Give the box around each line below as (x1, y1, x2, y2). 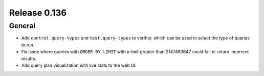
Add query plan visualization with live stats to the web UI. (21, 62, 137, 68)
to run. (21, 42, 35, 48)
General (9, 21, 36, 30)
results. (21, 56, 37, 61)
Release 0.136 (9, 7, 67, 18)
